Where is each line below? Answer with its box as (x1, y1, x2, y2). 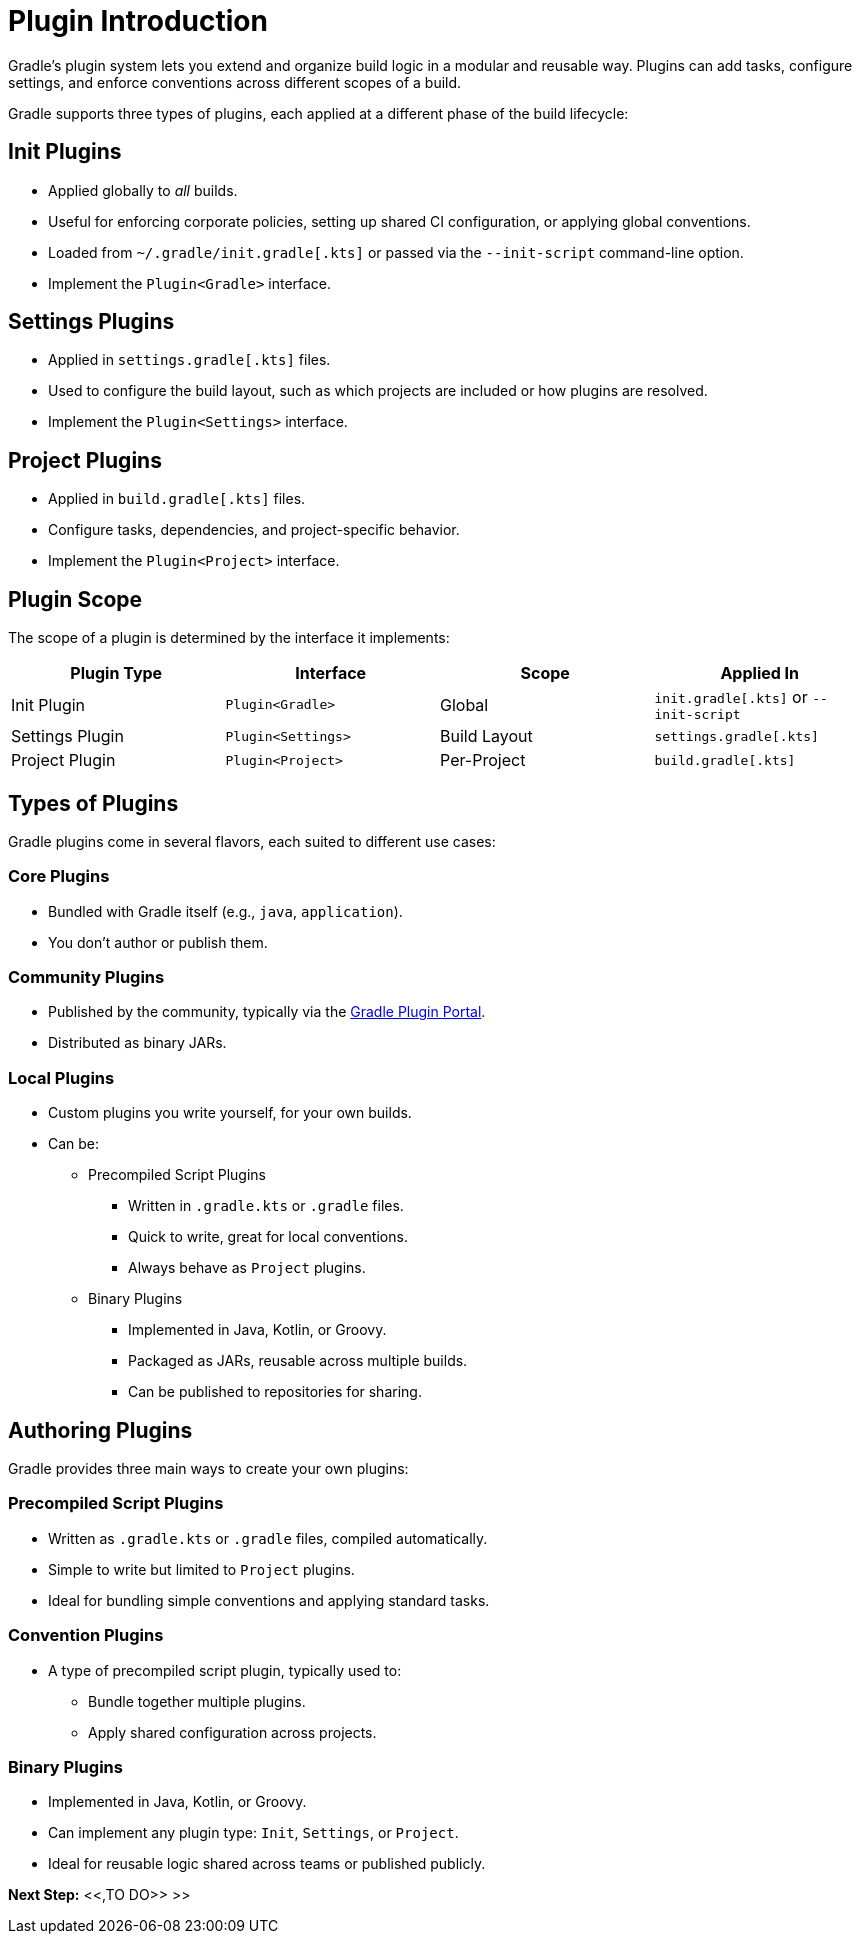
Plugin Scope (8, 586, 143, 612)
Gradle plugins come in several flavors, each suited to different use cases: (8, 832, 496, 850)
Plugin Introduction (8, 4, 268, 38)
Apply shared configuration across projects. (88, 1723, 377, 1741)
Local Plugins (8, 1067, 115, 1088)
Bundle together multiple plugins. (88, 1692, 306, 1710)
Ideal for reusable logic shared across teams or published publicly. (48, 1855, 486, 1873)
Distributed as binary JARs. (48, 1034, 227, 1052)
